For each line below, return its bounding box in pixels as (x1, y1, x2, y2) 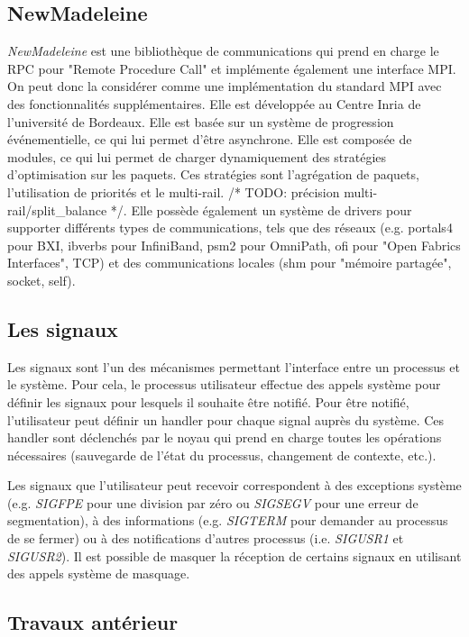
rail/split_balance (7, 200, 107, 219)
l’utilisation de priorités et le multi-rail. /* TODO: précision (7, 182, 340, 201)
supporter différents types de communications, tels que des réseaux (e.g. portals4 (7, 218, 453, 237)
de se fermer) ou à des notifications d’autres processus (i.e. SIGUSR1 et (7, 529, 404, 548)
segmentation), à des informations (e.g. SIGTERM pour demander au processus (7, 511, 448, 530)
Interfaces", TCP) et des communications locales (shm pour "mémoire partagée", (7, 253, 452, 272)
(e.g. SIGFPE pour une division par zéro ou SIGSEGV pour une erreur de (7, 493, 418, 512)
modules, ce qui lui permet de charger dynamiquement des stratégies (7, 147, 387, 166)
